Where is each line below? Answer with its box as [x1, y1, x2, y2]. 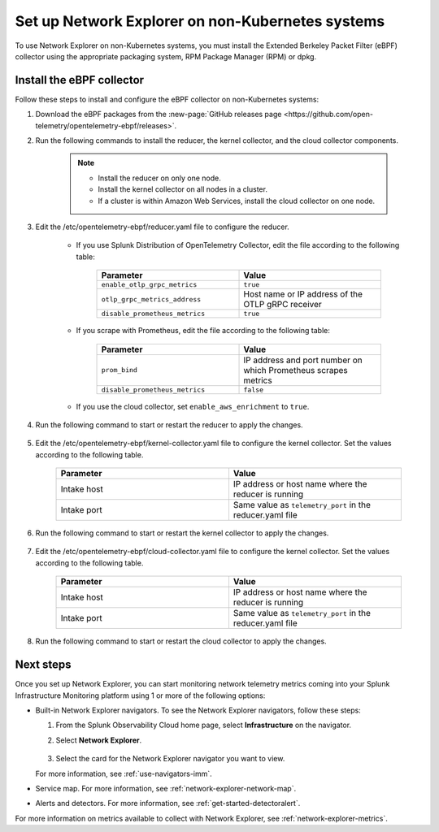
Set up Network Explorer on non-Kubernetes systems [15, 12, 385, 30]
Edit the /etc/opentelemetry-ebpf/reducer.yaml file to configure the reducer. [35, 222, 290, 232]
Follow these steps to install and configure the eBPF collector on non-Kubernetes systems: [15, 94, 319, 104]
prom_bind [101, 366, 138, 375]
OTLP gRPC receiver [243, 299, 323, 310]
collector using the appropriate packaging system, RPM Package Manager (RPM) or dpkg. [15, 51, 317, 61]
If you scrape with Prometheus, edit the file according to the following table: [76, 326, 331, 336]
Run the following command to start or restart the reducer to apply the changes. [35, 419, 304, 430]
